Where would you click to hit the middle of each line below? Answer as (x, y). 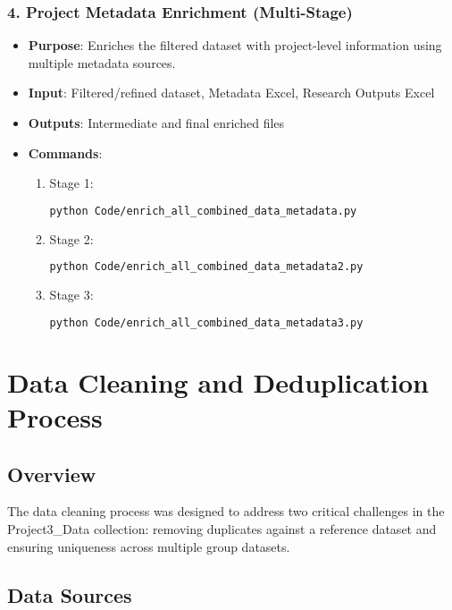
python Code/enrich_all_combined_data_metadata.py (203, 211)
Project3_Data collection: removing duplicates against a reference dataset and (222, 528)
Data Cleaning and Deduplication (218, 381)
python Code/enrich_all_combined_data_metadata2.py (206, 267)
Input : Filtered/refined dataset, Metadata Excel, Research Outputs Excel (231, 93)
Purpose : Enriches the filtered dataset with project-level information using (235, 45)
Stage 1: (71, 183)
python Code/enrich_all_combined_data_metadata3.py (206, 322)
